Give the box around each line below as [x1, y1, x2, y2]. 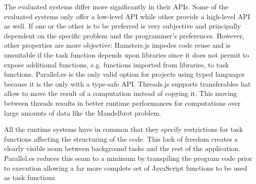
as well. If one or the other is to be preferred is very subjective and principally [4, 21, 241, 31]
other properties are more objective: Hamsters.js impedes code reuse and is [4, 40, 231, 50]
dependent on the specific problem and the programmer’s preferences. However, [4, 30, 245, 40]
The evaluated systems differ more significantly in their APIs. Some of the [4, 1, 229, 11]
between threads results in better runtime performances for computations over [4, 97, 241, 108]
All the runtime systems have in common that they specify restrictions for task [4, 124, 243, 134]
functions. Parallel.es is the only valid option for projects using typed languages [4, 69, 245, 79]
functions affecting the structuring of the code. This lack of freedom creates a [4, 133, 238, 144]
